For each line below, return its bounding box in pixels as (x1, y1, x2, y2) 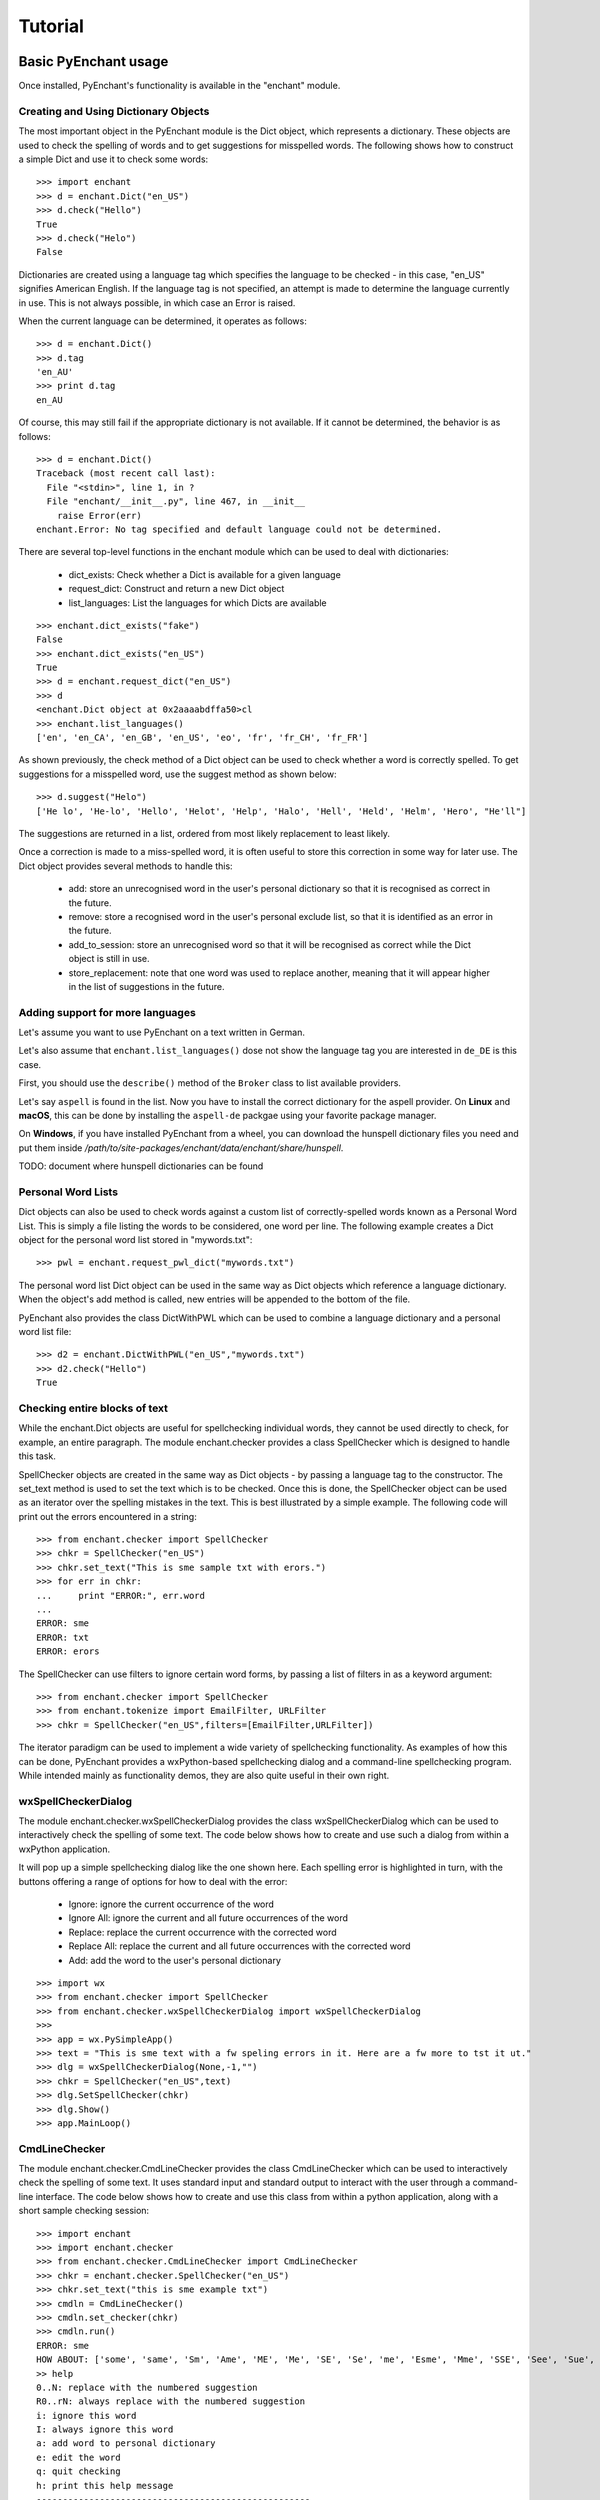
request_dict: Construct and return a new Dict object (68, 583, 285, 595)
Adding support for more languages (18, 1005, 197, 1019)
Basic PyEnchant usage (18, 53, 169, 70)
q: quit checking (36, 2466, 121, 2477)
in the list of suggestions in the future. (68, 980, 225, 992)
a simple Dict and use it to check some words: (18, 153, 209, 165)
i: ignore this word (36, 2410, 137, 2421)
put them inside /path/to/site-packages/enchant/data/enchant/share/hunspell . (18, 1141, 344, 1154)
